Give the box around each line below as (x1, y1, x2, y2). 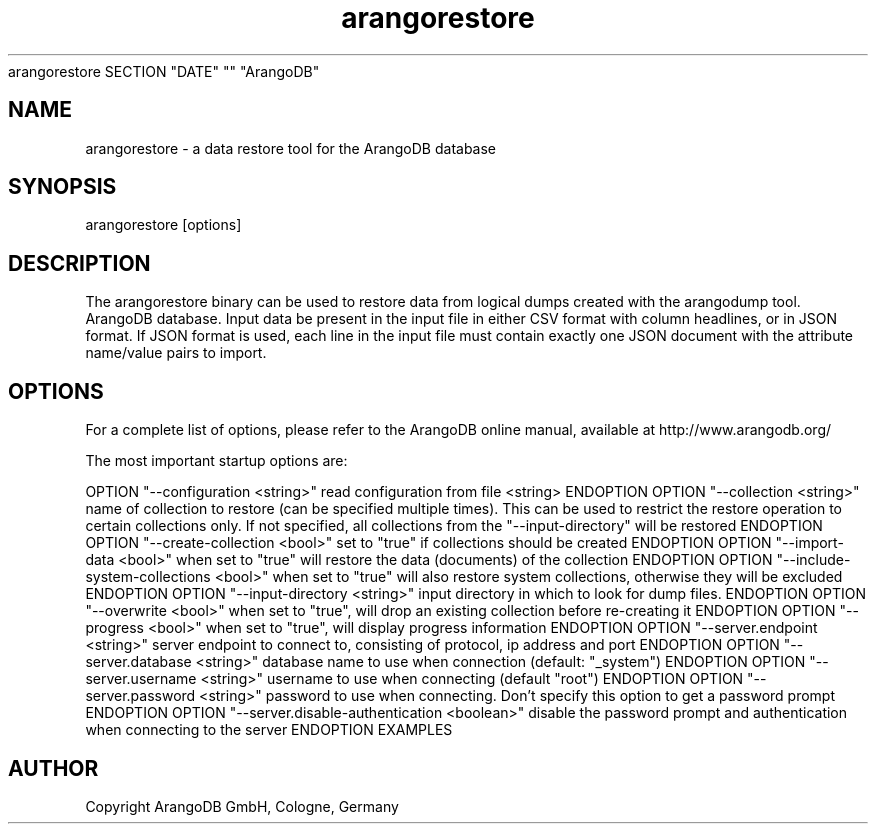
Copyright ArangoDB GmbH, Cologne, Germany (85, 797, 399, 815)
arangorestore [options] (85, 216, 242, 234)
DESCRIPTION (8, 250, 151, 276)
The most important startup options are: (85, 452, 348, 470)
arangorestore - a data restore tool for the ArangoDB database (85, 139, 497, 157)
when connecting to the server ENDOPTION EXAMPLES (85, 721, 453, 739)
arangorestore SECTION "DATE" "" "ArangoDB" (8, 62, 320, 80)
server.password (85, 687, 196, 705)
